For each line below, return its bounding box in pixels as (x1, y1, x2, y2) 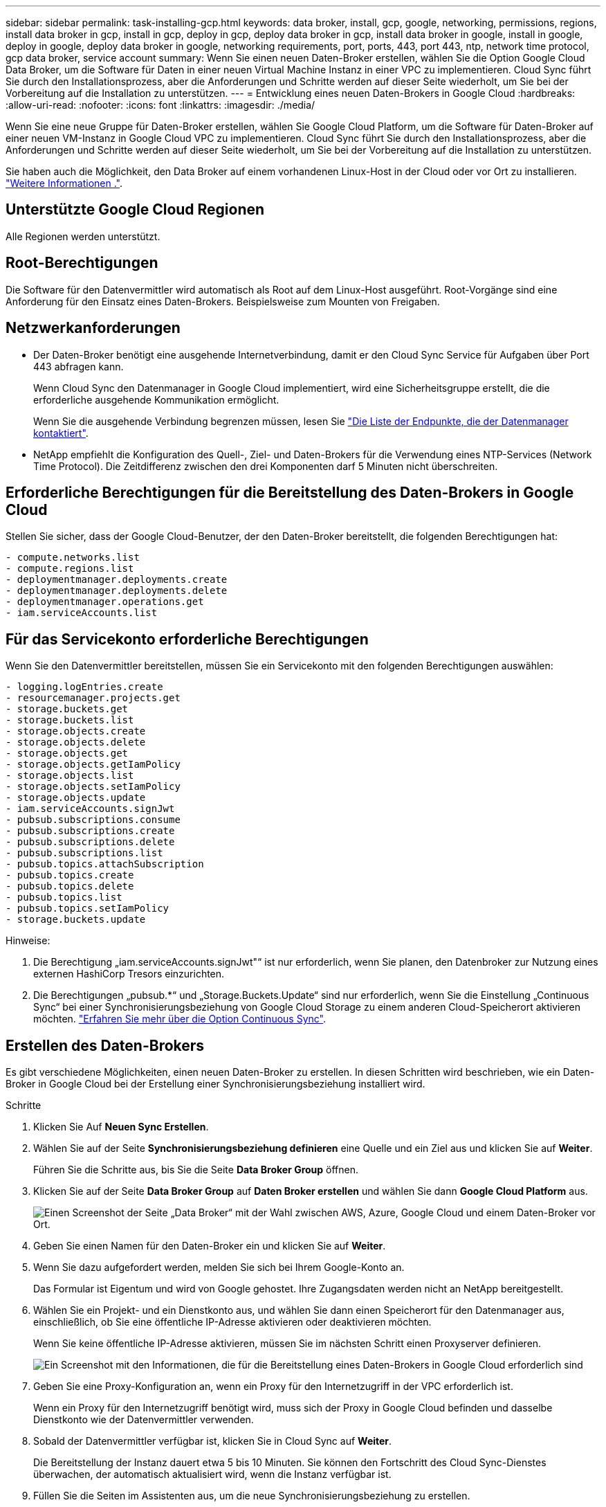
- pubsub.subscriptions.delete (6, 836, 175, 848)
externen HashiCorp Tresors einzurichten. (33, 968, 225, 980)
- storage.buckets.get (6, 703, 129, 715)
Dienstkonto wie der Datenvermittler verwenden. (33, 1414, 254, 1426)
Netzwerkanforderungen (6, 319, 181, 337)
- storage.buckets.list (6, 714, 134, 726)
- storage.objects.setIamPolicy (6, 781, 181, 793)
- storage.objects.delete (6, 737, 146, 748)
